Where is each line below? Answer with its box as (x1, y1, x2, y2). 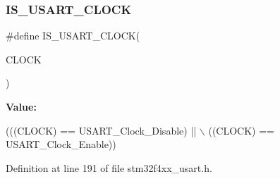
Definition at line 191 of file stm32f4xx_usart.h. (6, 160, 212, 175)
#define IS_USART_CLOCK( (6, 28, 140, 43)
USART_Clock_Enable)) (6, 137, 116, 152)
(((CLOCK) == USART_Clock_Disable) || (6, 123, 197, 137)
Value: (6, 99, 37, 113)
